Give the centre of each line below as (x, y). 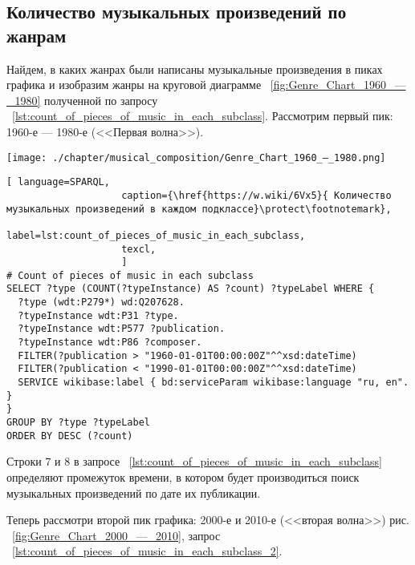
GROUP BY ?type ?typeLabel (78, 423)
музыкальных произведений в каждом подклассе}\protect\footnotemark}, (199, 209)
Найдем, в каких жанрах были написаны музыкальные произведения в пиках (195, 69)
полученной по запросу (101, 100)
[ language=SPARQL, (58, 182)
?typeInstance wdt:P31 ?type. (98, 315)
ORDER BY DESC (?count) (70, 436)
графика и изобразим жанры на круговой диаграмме (134, 85)
